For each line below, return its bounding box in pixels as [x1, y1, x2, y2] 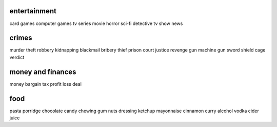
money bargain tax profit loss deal [9, 81, 82, 87]
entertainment [9, 7, 56, 15]
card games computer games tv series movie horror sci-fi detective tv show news [9, 20, 183, 27]
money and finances [9, 67, 76, 76]
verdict [9, 54, 25, 60]
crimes [9, 34, 33, 42]
